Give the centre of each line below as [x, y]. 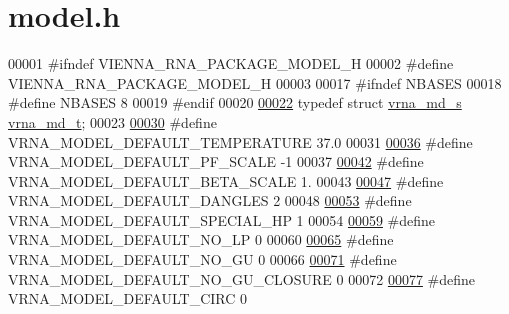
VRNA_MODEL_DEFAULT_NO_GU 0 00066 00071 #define [202, 259]
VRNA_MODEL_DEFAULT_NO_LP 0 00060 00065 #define [201, 239]
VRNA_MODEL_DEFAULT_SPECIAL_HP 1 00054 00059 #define [222, 219]
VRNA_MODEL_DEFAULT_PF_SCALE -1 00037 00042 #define [216, 161]
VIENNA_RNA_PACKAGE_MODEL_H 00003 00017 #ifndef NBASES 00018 [255, 82]
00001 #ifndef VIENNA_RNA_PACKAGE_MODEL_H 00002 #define [231, 63]
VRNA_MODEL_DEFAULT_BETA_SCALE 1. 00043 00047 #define [226, 180]
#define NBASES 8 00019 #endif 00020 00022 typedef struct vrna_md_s [235, 102]
